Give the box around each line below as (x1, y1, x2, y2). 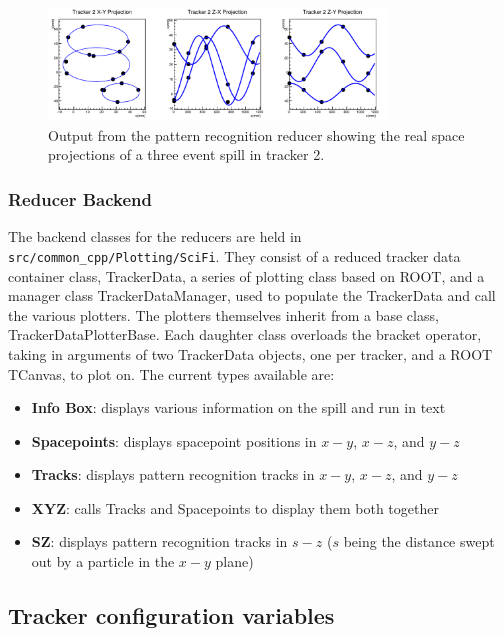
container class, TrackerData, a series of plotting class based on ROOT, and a (8, 265, 485, 286)
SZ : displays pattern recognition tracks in (31, 531, 288, 552)
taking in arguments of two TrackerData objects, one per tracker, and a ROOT (8, 343, 493, 364)
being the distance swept (343, 531, 495, 552)
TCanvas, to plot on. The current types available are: (8, 363, 335, 384)
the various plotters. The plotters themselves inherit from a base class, (8, 304, 439, 325)
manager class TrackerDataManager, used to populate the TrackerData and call (8, 285, 496, 306)
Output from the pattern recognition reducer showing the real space (48, 124, 465, 145)
